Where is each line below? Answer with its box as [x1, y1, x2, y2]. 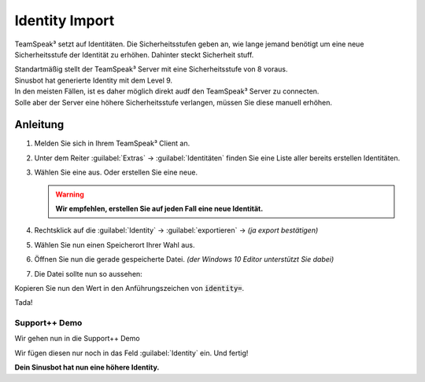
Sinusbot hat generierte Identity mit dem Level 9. [14, 75, 173, 85]
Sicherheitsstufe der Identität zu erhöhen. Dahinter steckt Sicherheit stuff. [14, 50, 254, 59]
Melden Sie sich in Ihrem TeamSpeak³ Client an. [34, 138, 190, 149]
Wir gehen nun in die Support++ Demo [14, 334, 141, 343]
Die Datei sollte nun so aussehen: [34, 269, 143, 278]
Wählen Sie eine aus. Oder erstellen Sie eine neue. [34, 167, 198, 177]
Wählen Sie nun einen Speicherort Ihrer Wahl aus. [34, 240, 195, 249]
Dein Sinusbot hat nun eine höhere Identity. [14, 362, 160, 373]
